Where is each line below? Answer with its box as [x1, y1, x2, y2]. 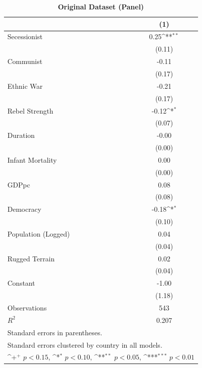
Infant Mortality [7, 154, 57, 165]
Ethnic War [7, 80, 43, 91]
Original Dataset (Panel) [58, 1, 144, 11]
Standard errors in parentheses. [7, 327, 102, 337]
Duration [7, 130, 35, 140]
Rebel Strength [7, 105, 53, 116]
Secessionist [7, 31, 43, 42]
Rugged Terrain [7, 253, 55, 263]
